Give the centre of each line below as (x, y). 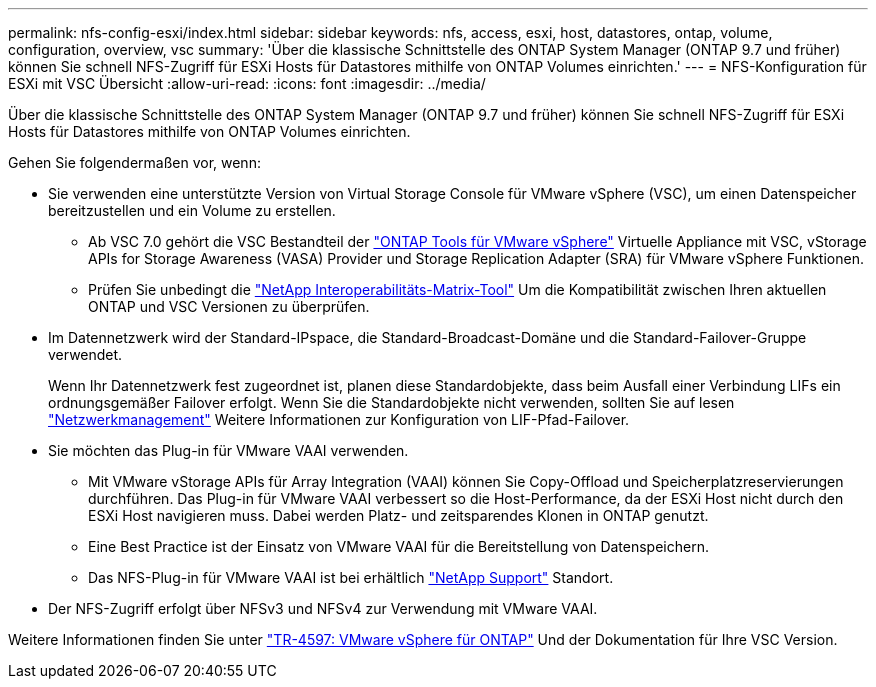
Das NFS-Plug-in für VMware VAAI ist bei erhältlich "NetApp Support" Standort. (351, 577)
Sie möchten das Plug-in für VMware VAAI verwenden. (228, 450)
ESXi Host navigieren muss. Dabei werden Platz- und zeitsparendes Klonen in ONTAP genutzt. (398, 515)
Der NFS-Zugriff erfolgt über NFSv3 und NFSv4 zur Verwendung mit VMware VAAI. (323, 608)
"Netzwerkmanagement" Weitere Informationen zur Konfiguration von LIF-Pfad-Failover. (339, 419)
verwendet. (85, 354)
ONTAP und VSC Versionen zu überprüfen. (229, 306)
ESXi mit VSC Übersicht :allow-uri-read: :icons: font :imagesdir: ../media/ (247, 83)
